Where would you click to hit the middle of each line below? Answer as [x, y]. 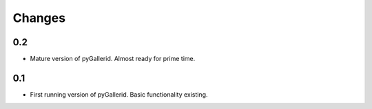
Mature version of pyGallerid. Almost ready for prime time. [113, 59]
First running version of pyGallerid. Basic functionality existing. [119, 94]
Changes [39, 18]
